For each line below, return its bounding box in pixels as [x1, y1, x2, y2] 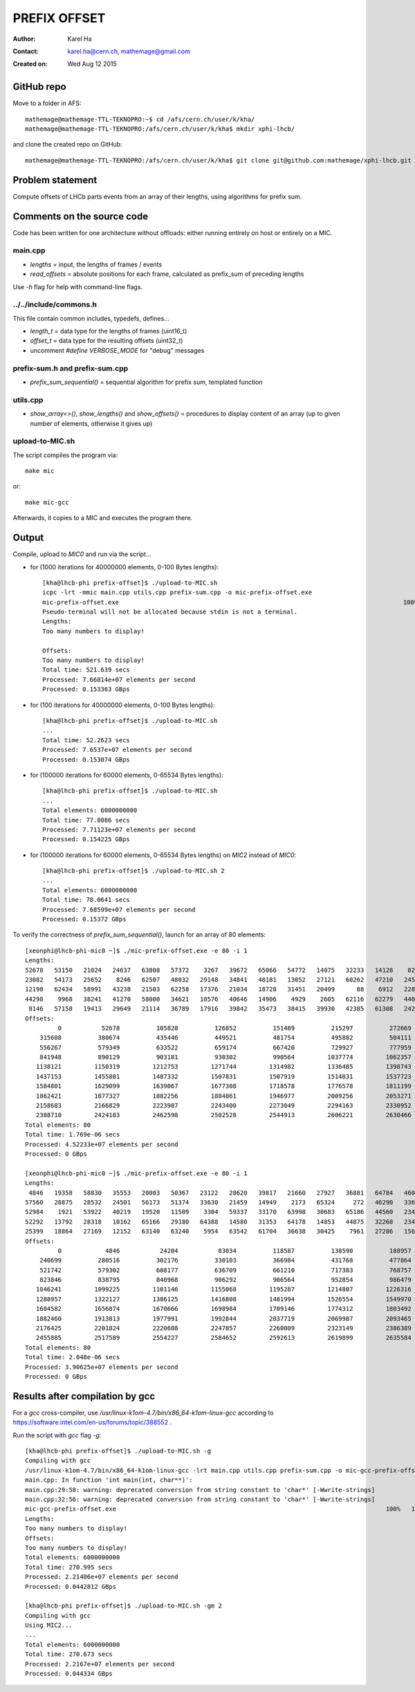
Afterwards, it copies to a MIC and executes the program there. [12, 514, 193, 522]
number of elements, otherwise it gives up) [30, 419, 153, 427]
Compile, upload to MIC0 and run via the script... [12, 550, 151, 558]
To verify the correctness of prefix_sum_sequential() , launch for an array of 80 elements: [12, 930, 266, 939]
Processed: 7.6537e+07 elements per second [42, 746, 192, 754]
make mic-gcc [25, 498, 69, 506]
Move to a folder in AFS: [12, 99, 82, 107]
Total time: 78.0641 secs [42, 896, 131, 904]
